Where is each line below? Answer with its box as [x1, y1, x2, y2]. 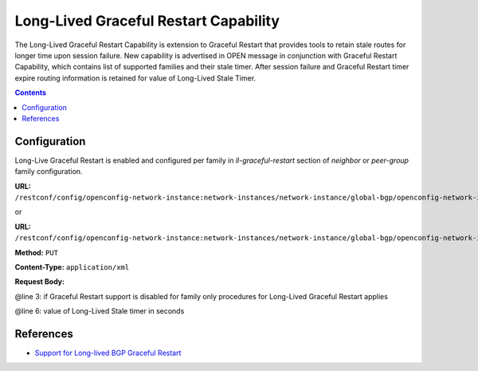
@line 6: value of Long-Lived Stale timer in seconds [14, 306, 185, 316]
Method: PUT [14, 247, 59, 257]
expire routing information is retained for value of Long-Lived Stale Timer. [14, 73, 257, 83]
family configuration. [14, 167, 83, 176]
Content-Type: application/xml [14, 262, 130, 271]
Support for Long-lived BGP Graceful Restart [34, 348, 182, 357]
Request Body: [14, 277, 65, 286]
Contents [14, 88, 47, 97]
